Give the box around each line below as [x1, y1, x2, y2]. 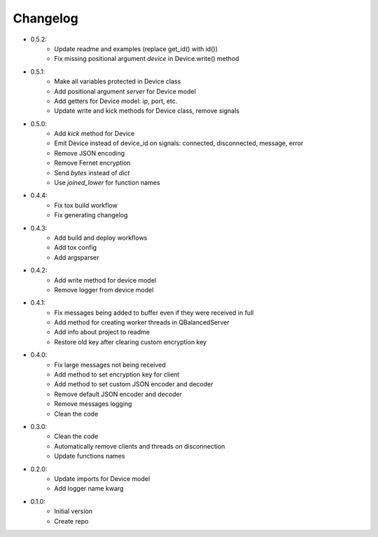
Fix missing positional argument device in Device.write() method [54, 55, 239, 63]
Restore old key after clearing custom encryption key [54, 337, 206, 346]
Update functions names [54, 452, 125, 461]
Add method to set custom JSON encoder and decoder [54, 380, 213, 388]
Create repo [54, 517, 89, 525]
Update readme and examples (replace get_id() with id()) [54, 44, 218, 53]
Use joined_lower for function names [54, 179, 160, 187]
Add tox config [54, 243, 97, 252]
